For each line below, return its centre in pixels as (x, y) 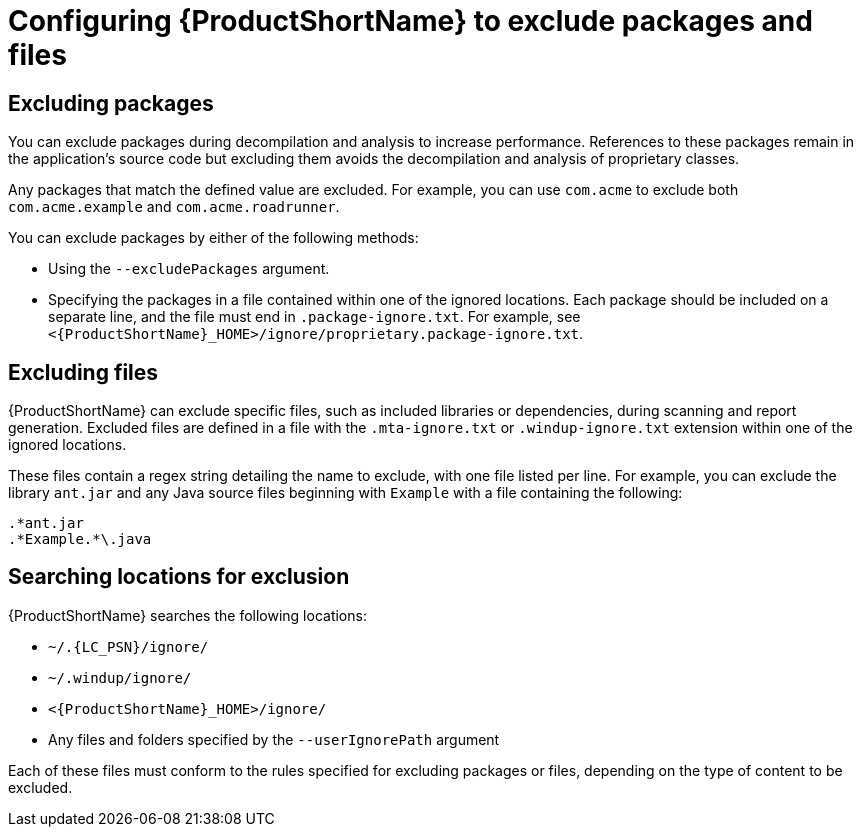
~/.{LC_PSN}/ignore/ (128, 646)
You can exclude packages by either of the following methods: (213, 238)
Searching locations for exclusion (179, 577)
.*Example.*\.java (80, 539)
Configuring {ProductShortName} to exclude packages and (410, 21)
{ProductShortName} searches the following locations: (187, 615)
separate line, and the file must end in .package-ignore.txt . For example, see (314, 317)
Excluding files (83, 372)
